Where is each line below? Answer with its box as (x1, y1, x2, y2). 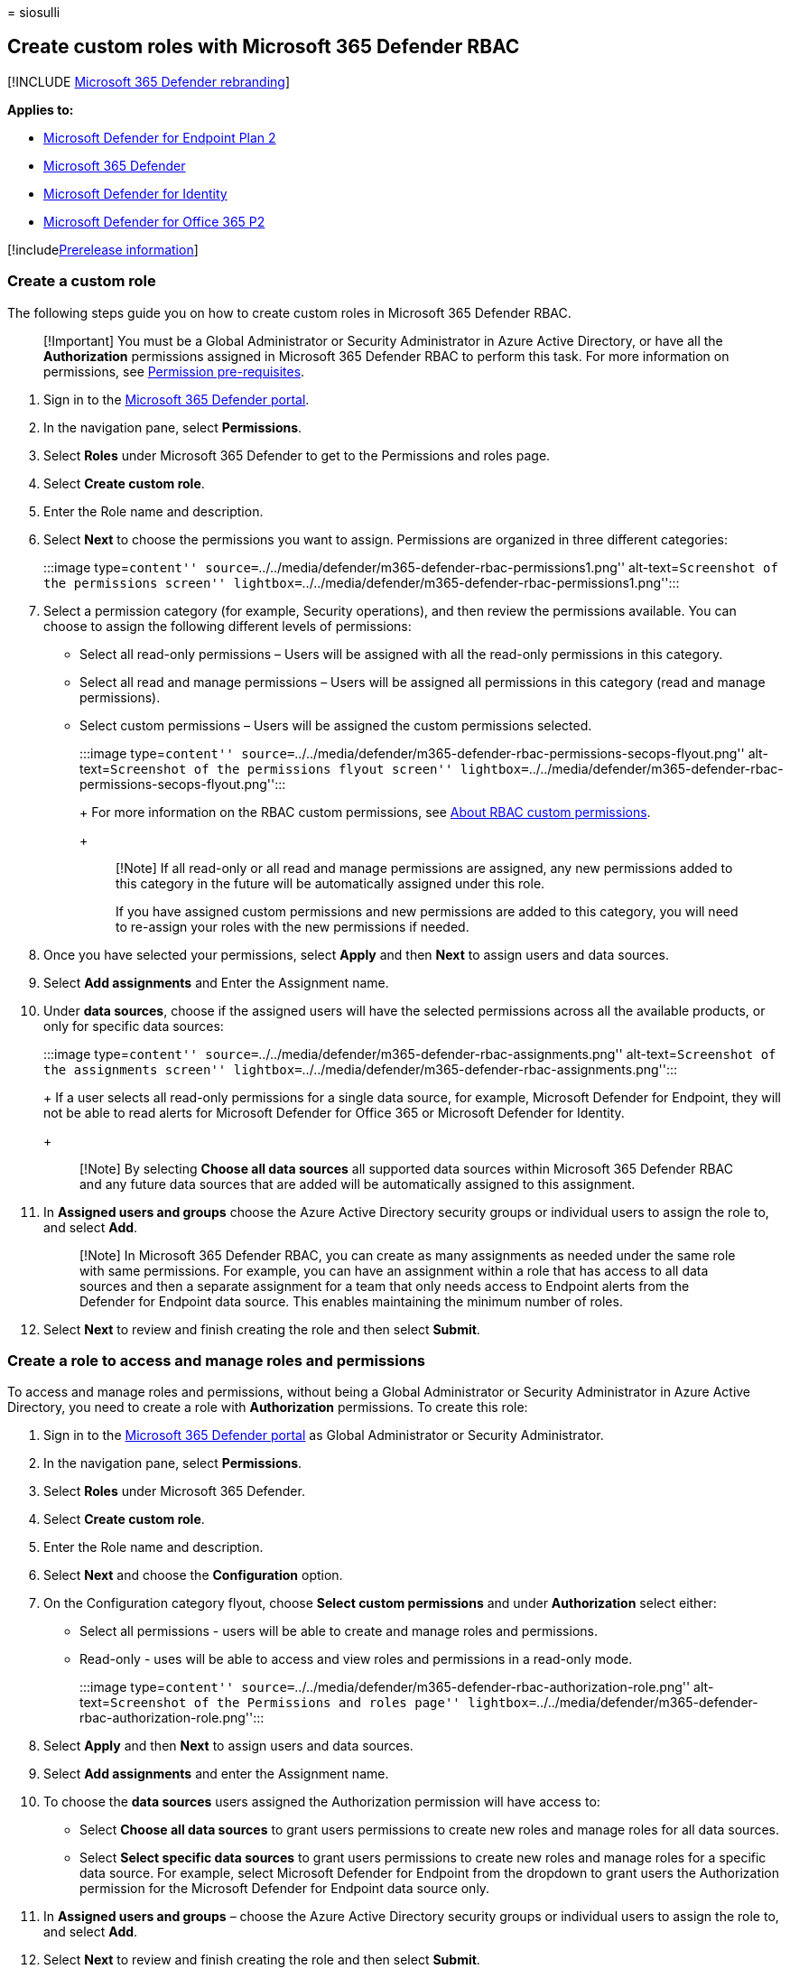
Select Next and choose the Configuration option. (43, 1567, 343, 1584)
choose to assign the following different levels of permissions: (43, 618, 412, 634)
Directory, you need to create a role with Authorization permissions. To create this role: (7, 1399, 528, 1416)
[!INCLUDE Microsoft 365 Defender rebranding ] (7, 73, 291, 89)
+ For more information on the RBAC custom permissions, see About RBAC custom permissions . (79, 803, 651, 820)
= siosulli (7, 5, 60, 20)
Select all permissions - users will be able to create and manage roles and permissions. (79, 1623, 598, 1639)
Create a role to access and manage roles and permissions (7, 1351, 426, 1370)
